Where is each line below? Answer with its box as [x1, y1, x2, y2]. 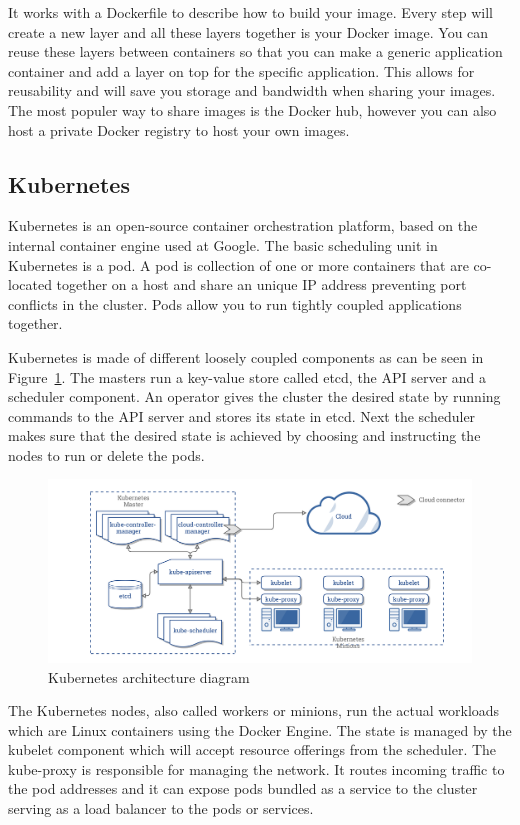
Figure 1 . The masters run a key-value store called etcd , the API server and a [8, 366, 487, 387]
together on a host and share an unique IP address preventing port [56, 274, 467, 295]
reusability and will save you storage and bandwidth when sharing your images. [8, 80, 496, 101]
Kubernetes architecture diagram [48, 666, 250, 687]
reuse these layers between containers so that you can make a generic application [8, 41, 503, 62]
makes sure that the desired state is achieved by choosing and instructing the [8, 425, 481, 446]
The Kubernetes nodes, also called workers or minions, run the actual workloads [8, 700, 500, 721]
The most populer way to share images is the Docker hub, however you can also [8, 99, 497, 120]
